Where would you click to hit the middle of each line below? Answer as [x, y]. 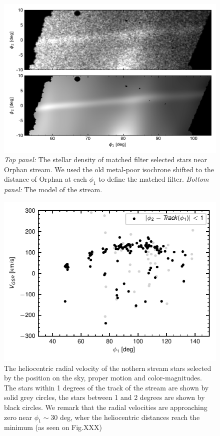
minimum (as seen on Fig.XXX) [53, 427]
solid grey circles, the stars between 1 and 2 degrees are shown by [104, 397]
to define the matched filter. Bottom [154, 179]
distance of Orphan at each [45, 179]
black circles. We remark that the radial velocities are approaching [106, 407]
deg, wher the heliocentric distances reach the [130, 417]
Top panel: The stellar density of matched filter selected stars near [105, 159]
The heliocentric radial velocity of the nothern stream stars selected [108, 368]
